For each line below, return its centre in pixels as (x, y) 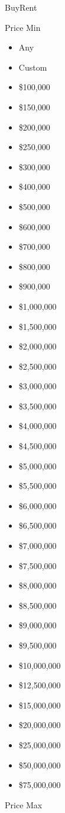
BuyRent (21, 7)
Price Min (23, 27)
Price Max (24, 804)
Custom (33, 67)
